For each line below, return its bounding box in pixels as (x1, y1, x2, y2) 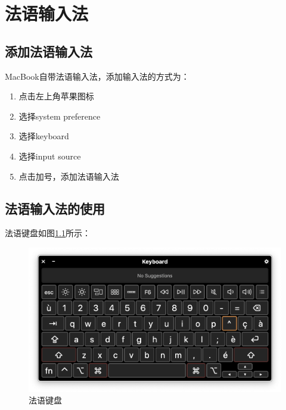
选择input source (18, 149, 81, 162)
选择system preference (18, 109, 101, 122)
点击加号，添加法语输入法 (18, 170, 119, 182)
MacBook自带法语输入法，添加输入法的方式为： (5, 70, 189, 82)
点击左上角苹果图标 (18, 90, 94, 102)
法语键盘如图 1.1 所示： (5, 227, 91, 239)
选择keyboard (18, 130, 69, 142)
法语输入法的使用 (5, 199, 105, 217)
